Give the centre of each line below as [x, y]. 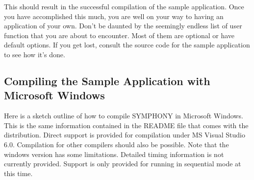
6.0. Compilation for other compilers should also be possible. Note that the [116, 144]
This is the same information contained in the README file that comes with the [126, 125]
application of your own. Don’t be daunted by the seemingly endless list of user [123, 26]
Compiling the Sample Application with [107, 80]
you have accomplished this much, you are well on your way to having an [114, 16]
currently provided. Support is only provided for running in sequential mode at [123, 164]
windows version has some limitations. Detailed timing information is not [114, 154]
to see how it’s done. [35, 54]
